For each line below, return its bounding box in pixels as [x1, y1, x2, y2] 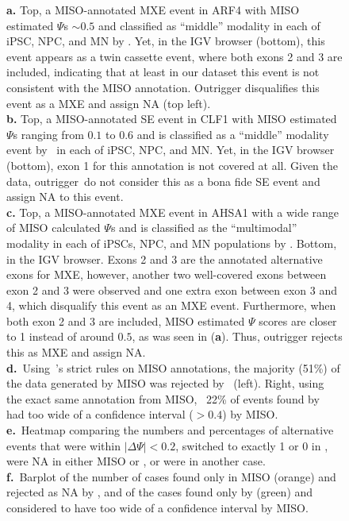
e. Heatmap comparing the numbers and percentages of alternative [6, 422, 334, 438]
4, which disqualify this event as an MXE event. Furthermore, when [6, 297, 336, 314]
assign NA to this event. [6, 188, 124, 205]
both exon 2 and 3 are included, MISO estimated [6, 312, 245, 329]
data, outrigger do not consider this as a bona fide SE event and [6, 172, 320, 189]
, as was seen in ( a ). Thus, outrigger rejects [132, 328, 343, 345]
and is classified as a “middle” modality [136, 125, 329, 142]
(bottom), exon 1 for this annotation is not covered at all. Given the [6, 156, 339, 173]
